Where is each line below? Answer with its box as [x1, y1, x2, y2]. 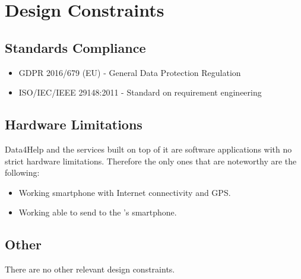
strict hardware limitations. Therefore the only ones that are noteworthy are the [5, 154, 297, 167]
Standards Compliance [5, 38, 146, 56]
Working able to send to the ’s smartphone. [18, 206, 177, 218]
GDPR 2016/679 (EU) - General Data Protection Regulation [18, 66, 241, 78]
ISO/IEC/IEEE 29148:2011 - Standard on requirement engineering [18, 86, 262, 99]
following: [5, 166, 40, 179]
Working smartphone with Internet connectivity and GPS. [18, 186, 231, 198]
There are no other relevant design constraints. [5, 263, 175, 275]
